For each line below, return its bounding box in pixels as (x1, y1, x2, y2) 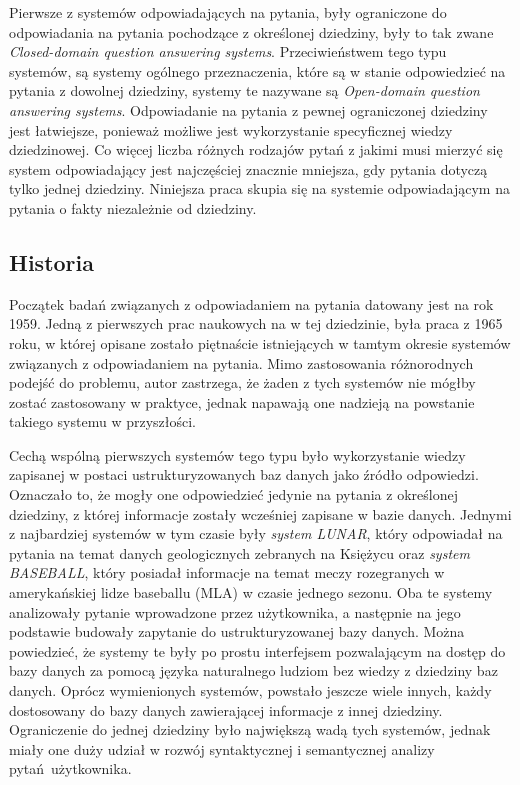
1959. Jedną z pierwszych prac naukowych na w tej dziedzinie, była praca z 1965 (9, 313, 503, 334)
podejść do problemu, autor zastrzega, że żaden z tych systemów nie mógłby (9, 372, 476, 393)
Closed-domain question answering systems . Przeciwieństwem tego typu (9, 41, 447, 62)
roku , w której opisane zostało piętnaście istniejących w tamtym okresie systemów (9, 332, 511, 353)
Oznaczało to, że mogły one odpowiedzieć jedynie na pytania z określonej (9, 484, 458, 505)
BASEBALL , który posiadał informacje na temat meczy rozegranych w (9, 562, 445, 583)
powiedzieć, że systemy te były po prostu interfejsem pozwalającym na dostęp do (9, 640, 506, 661)
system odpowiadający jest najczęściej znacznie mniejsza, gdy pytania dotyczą (9, 158, 488, 179)
